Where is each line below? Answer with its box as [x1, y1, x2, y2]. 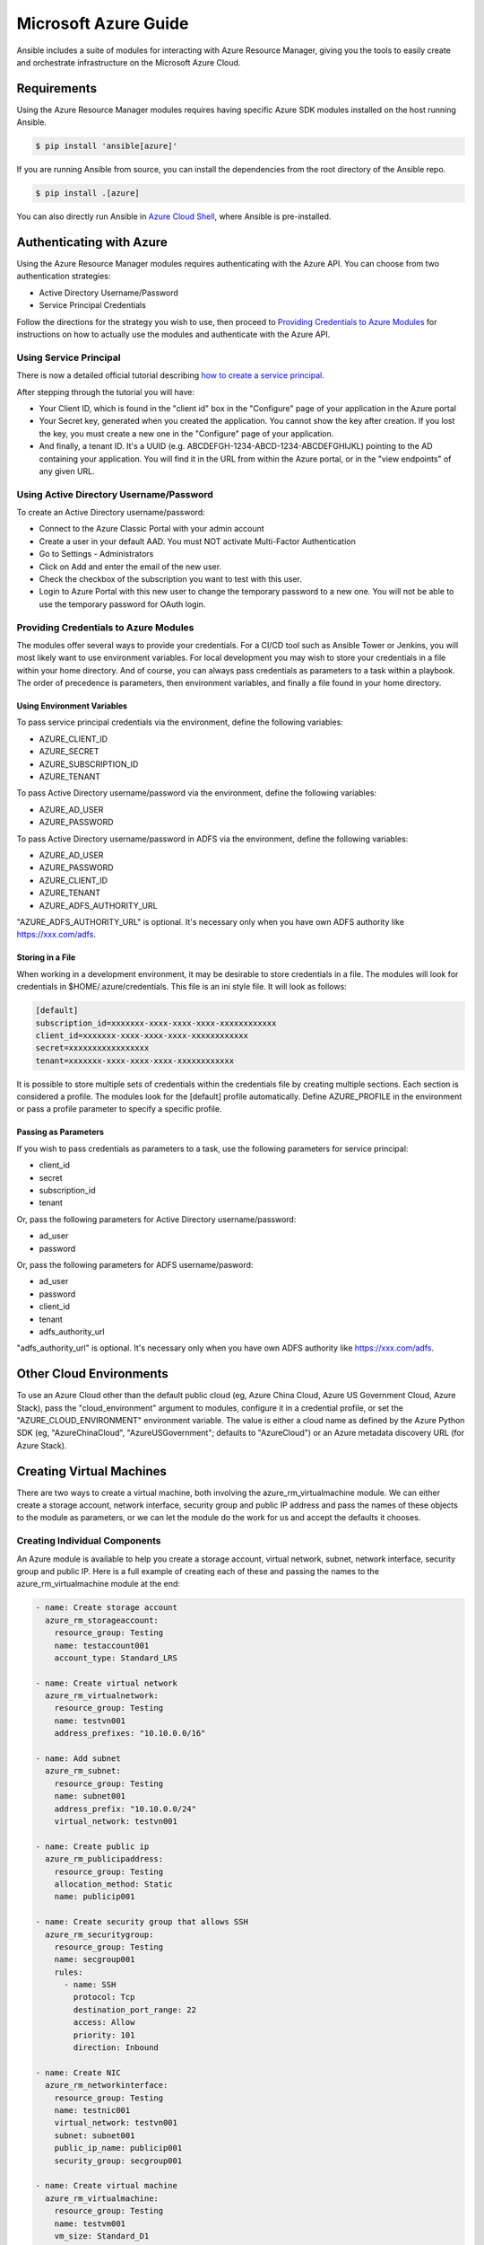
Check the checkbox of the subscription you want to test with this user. [39, 574, 302, 584]
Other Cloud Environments [16, 1366, 169, 1382]
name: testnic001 [54, 2105, 131, 2115]
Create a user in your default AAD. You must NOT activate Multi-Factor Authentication [39, 535, 356, 547]
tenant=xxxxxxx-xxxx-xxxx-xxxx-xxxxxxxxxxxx [35, 1055, 235, 1066]
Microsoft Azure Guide [16, 13, 189, 33]
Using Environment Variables [16, 700, 128, 711]
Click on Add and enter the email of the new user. [39, 561, 222, 572]
